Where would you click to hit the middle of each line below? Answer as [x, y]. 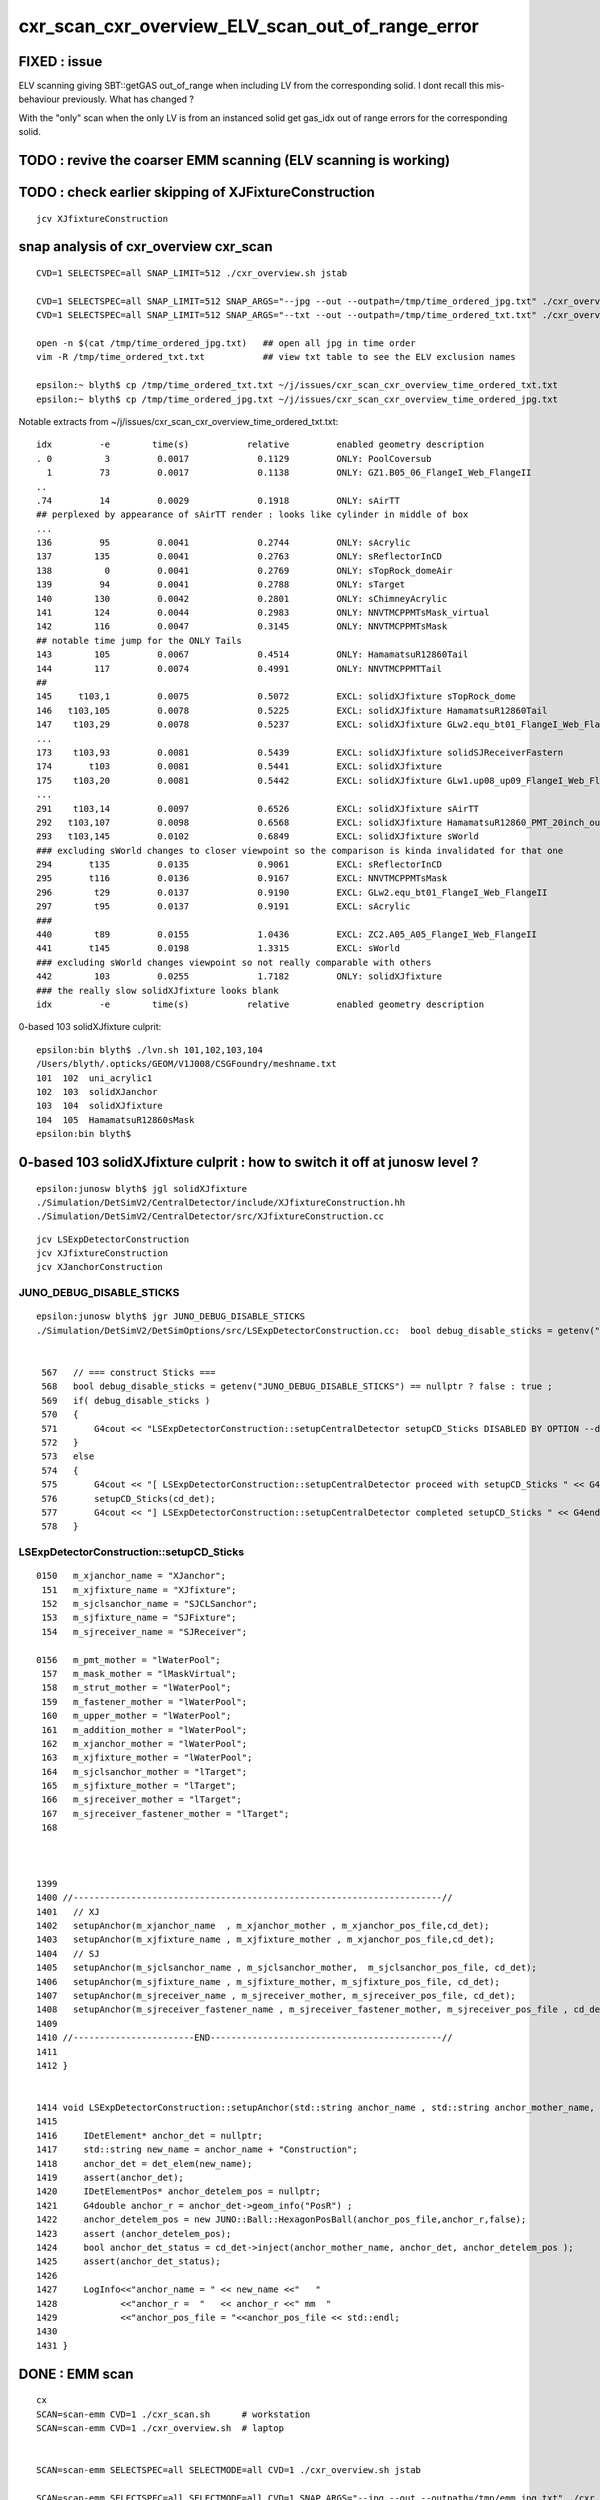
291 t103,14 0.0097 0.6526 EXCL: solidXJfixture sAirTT [258, 808]
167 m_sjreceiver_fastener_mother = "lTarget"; [165, 1813]
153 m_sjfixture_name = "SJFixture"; [139, 1618]
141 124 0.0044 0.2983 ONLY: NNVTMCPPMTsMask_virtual [263, 613]
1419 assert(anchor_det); [110, 2178]
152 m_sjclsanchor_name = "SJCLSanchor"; [150, 1604]
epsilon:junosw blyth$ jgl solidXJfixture [142, 1188]
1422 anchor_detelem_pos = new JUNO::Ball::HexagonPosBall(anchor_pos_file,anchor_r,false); [281, 2219]
